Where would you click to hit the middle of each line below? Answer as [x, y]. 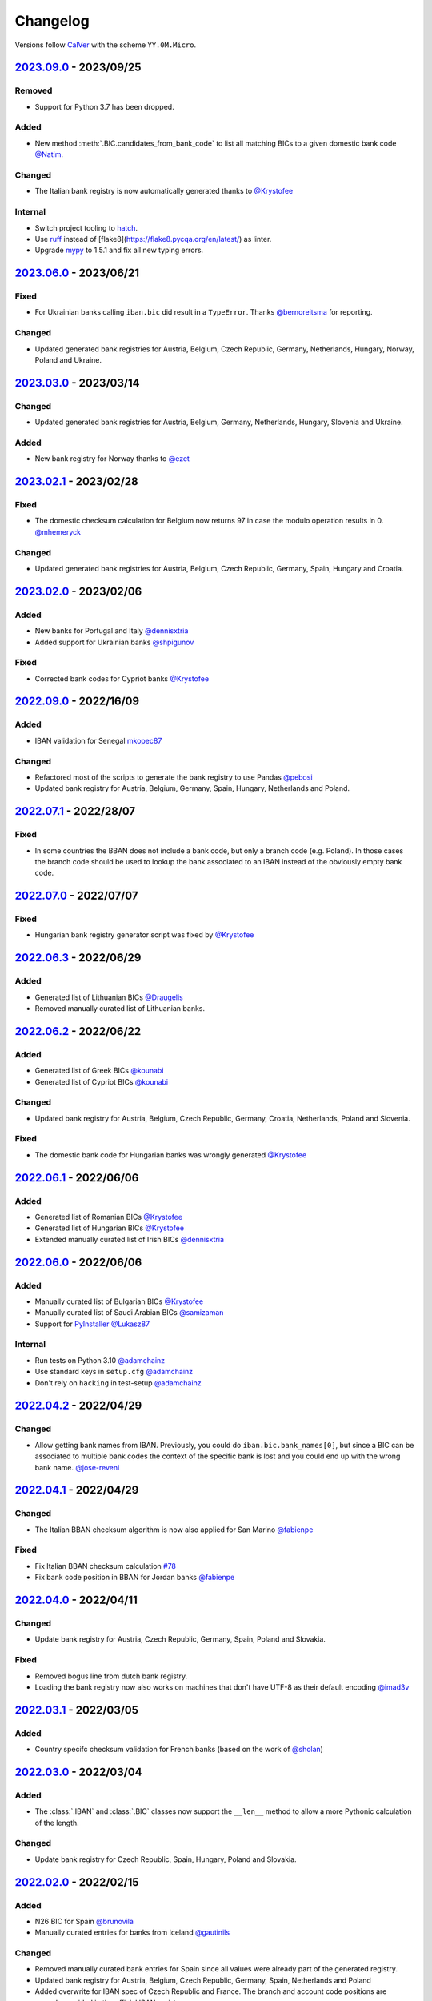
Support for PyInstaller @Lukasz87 [92, 1324]
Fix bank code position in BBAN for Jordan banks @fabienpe [135, 1578]
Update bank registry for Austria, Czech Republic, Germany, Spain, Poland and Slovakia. [180, 1639]
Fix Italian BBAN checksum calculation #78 [105, 1566]
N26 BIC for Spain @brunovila [84, 1921]
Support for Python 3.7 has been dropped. [105, 106]
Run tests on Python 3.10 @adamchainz [100, 1360]
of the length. [57, 1823]
